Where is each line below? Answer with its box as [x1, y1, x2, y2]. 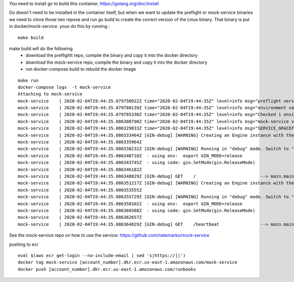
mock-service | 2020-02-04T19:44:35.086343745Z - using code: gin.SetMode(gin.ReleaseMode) [18, 160, 256, 165]
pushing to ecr [9, 241, 39, 247]
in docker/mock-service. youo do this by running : [9, 23, 110, 29]
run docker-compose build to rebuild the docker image [25, 66, 136, 72]
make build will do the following [9, 46, 73, 51]
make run [18, 77, 39, 83]
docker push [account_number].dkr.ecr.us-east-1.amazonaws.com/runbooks [18, 266, 196, 272]
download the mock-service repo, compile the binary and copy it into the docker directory [25, 59, 208, 65]
